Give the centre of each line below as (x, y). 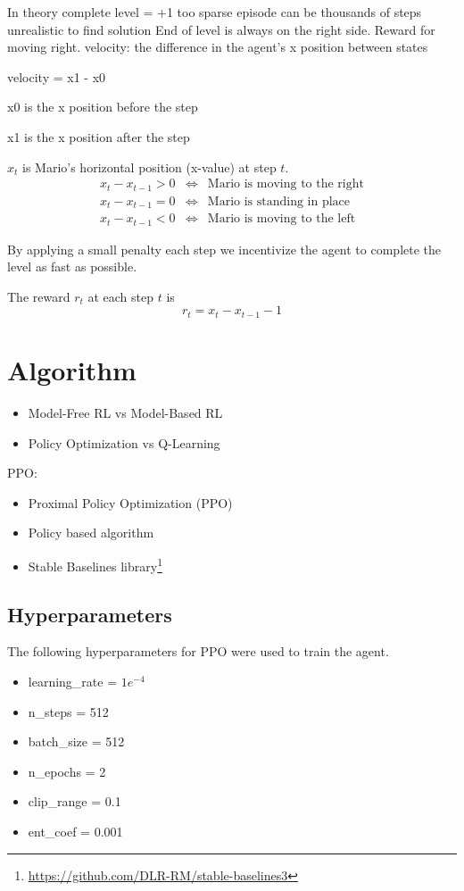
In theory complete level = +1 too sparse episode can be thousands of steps (215, 12)
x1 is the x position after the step (99, 136)
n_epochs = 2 (67, 771)
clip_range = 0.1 (75, 801)
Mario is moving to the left (282, 219)
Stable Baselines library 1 (95, 564)
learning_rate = (73, 681)
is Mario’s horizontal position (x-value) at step (149, 167)
